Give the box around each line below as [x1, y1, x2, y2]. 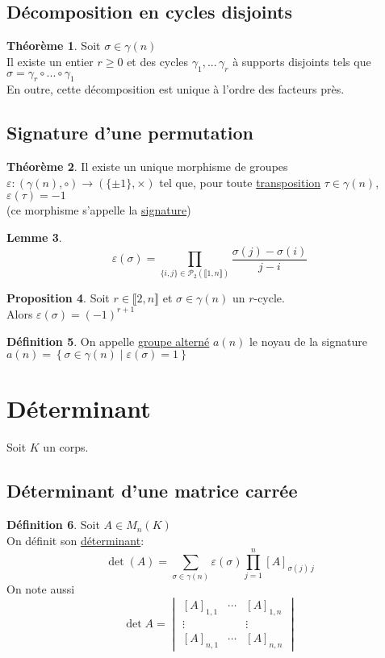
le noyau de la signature [249, 332, 367, 349]
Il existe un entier [6, 52, 94, 69]
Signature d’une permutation [6, 120, 253, 145]
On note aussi [6, 581, 75, 598]
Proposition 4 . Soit [6, 289, 110, 306]
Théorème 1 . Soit [6, 37, 101, 54]
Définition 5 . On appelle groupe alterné [6, 332, 210, 349]
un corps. [43, 439, 89, 456]
